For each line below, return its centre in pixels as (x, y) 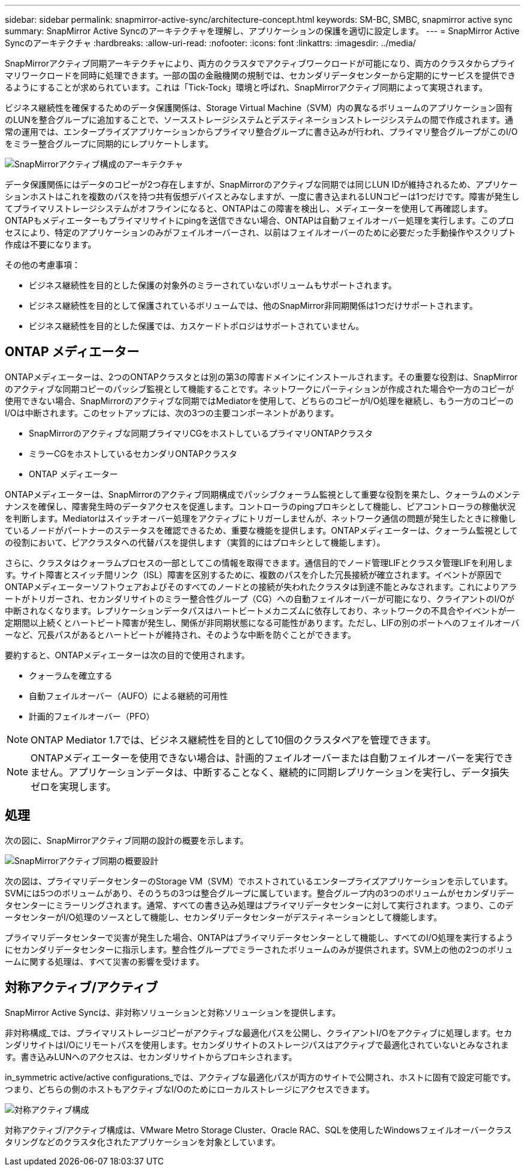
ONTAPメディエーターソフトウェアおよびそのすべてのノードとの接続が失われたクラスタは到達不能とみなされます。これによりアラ (261, 586)
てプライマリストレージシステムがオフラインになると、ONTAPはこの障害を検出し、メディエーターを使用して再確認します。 (249, 208)
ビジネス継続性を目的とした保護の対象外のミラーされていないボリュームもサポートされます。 (213, 285)
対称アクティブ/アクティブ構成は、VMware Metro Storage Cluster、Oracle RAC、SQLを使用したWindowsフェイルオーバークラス (259, 1130)
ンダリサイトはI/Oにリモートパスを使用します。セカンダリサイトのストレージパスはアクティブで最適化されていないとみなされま (257, 1044)
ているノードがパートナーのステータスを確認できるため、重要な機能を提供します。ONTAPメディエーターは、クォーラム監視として (262, 530)
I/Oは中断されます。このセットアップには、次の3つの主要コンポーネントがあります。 (172, 413)
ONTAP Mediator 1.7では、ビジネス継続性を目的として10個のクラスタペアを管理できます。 (233, 740)
